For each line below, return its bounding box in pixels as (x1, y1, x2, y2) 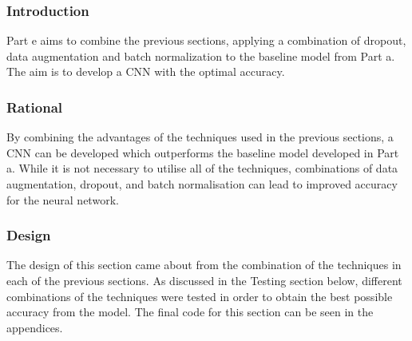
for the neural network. (6, 191, 119, 208)
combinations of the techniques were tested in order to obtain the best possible (6, 287, 393, 304)
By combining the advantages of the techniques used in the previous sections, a (6, 129, 394, 145)
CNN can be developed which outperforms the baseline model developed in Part (6, 144, 399, 161)
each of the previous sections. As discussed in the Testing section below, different (6, 272, 402, 288)
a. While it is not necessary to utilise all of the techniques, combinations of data (6, 160, 398, 176)
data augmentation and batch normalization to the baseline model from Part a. (6, 47, 395, 64)
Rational (6, 97, 63, 117)
